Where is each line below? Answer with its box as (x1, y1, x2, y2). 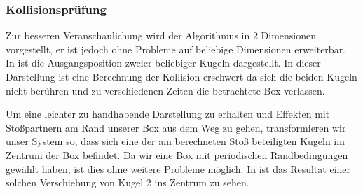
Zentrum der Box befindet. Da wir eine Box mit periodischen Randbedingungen (6, 147, 348, 162)
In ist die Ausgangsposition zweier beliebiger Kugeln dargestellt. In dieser (6, 55, 321, 70)
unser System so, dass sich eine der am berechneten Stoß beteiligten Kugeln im (6, 134, 345, 148)
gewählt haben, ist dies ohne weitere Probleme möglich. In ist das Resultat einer (6, 161, 351, 176)
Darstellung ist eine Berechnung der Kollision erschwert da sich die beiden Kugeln (6, 69, 357, 83)
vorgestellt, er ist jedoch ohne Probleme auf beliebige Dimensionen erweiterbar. (6, 41, 346, 56)
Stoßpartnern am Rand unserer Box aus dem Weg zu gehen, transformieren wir (6, 120, 346, 134)
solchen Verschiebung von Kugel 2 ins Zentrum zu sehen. (6, 175, 249, 190)
